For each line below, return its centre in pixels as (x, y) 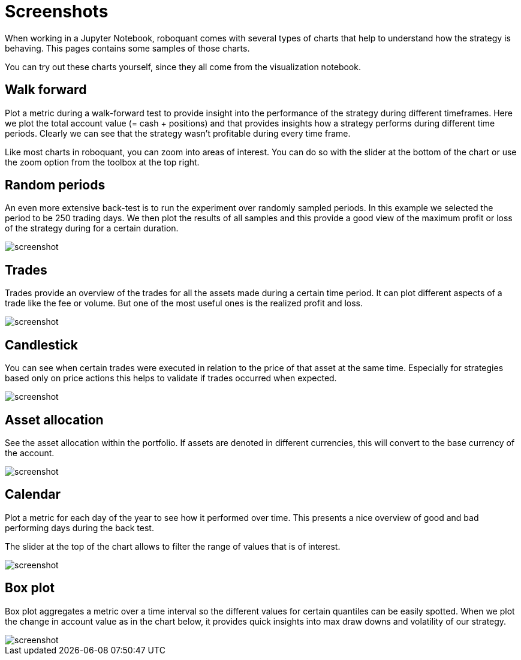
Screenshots (57, 11)
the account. (30, 453)
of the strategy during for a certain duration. (92, 228)
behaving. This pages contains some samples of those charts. (127, 48)
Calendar (33, 495)
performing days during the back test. (79, 528)
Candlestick (41, 345)
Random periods (55, 185)
